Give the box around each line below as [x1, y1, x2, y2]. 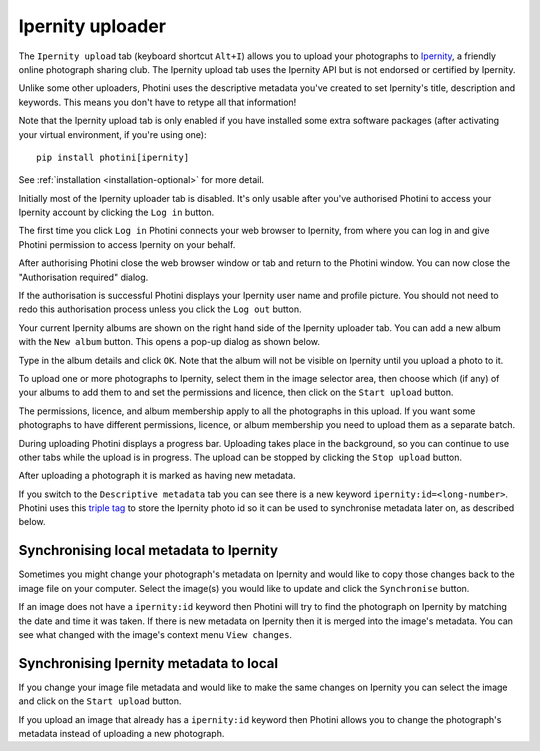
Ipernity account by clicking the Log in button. [18, 206, 215, 219]
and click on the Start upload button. [18, 695, 182, 707]
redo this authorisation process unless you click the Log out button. [18, 303, 302, 315]
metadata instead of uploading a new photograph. [18, 728, 225, 740]
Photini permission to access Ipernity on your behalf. [18, 238, 236, 250]
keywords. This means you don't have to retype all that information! [18, 96, 297, 108]
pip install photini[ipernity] [36, 151, 190, 163]
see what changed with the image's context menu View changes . [18, 628, 293, 640]
